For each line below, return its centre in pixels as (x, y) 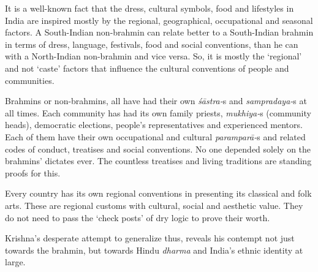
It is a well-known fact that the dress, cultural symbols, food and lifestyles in (150, 8)
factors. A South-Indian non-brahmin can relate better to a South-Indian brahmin (159, 32)
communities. (30, 80)
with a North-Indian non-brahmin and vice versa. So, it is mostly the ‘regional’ (153, 56)
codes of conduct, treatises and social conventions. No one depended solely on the (158, 149)
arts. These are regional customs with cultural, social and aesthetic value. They (154, 205)
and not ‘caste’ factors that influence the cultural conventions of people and (147, 68)
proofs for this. (33, 172)
